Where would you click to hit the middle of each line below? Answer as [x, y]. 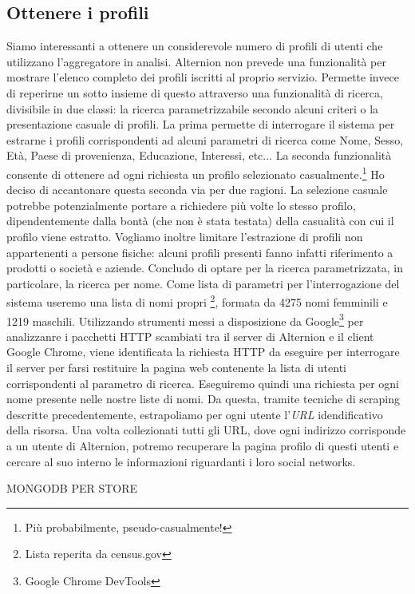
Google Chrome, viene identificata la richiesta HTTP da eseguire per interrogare [203, 352]
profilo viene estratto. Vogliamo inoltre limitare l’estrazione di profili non [185, 236]
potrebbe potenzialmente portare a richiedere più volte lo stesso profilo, [181, 205]
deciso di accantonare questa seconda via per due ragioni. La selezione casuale [197, 190]
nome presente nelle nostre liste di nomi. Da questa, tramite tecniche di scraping [204, 399]
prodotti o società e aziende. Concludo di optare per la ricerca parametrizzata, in [205, 268]
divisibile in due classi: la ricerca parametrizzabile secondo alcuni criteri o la [193, 108]
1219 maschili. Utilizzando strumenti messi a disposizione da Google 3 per [185, 319]
